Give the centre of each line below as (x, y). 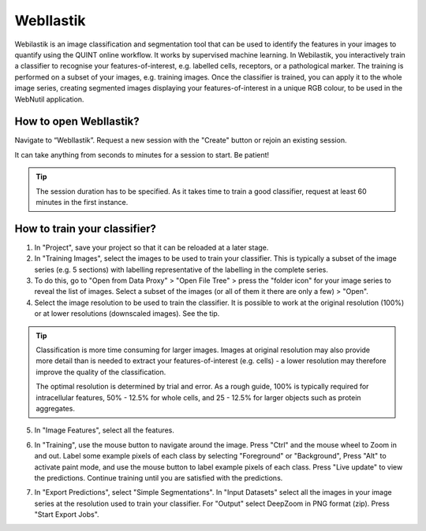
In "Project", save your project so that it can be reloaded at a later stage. (151, 247)
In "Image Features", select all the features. (105, 430)
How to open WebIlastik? (77, 122)
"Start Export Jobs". (67, 514)
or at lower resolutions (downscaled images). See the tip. (127, 314)
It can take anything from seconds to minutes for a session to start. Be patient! (142, 154)
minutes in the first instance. (82, 202)
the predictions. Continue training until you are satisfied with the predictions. (159, 477)
